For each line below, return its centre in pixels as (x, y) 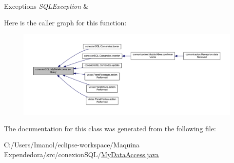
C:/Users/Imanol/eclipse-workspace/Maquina (72, 145)
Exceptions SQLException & (46, 6)
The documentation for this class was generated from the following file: (110, 128)
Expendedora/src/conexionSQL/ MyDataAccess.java (81, 154)
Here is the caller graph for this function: (65, 22)
